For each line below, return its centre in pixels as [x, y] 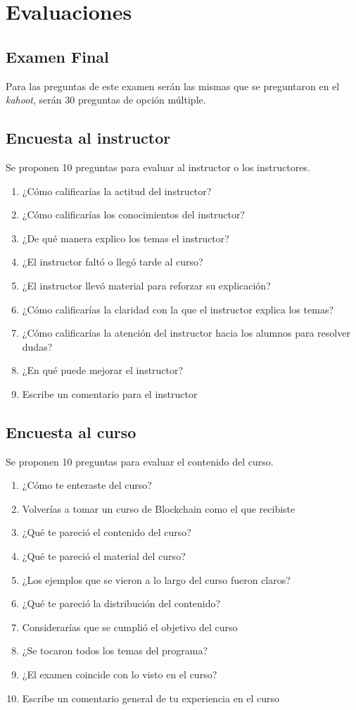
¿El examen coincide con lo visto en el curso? [120, 674]
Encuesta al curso [71, 431]
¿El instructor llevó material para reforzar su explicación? [146, 285]
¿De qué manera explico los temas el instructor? [126, 238]
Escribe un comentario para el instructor [110, 393]
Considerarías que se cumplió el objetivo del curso [130, 627]
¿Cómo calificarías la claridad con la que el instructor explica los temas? [178, 309]
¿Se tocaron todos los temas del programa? [115, 650]
